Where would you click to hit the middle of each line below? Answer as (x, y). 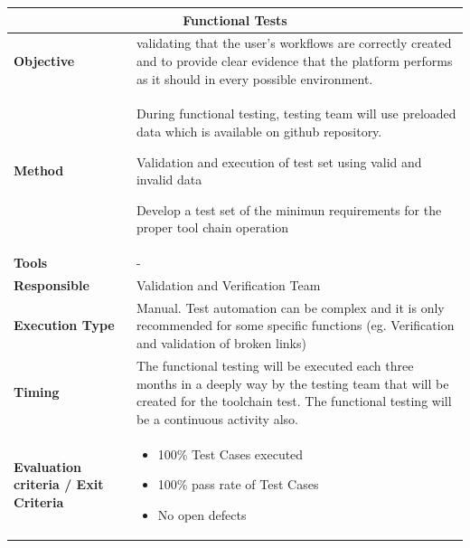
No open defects (202, 514)
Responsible (52, 285)
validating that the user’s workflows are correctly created (294, 43)
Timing (37, 392)
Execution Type (64, 325)
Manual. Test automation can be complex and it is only (290, 307)
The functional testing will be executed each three (275, 365)
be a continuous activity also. (217, 418)
